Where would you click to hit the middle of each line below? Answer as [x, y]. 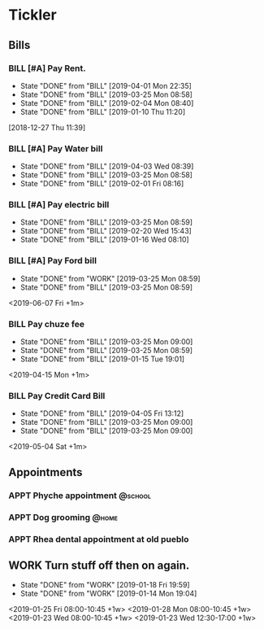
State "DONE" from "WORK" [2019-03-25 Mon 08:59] [110, 278]
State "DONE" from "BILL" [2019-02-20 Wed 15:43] [106, 231]
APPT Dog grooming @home [63, 517]
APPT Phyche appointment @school [80, 496]
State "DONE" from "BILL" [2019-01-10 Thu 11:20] [103, 111]
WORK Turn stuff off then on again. [99, 565]
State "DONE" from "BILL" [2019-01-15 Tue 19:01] [102, 359]
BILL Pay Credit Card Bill [57, 395]
